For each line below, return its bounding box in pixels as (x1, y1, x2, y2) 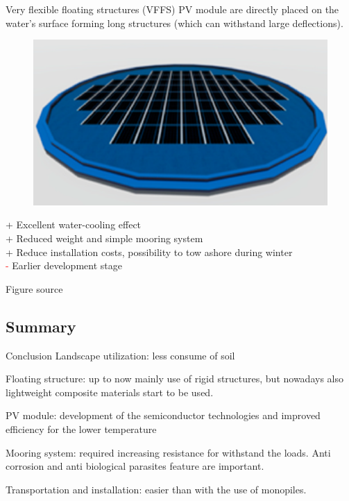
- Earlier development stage (6, 258, 122, 273)
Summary (6, 315, 76, 337)
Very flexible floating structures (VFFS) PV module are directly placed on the (6, 2, 339, 16)
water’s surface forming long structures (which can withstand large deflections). (6, 15, 343, 30)
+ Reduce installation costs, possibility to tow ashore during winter (6, 244, 293, 259)
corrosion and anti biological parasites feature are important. (6, 459, 264, 473)
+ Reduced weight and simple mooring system (6, 231, 203, 246)
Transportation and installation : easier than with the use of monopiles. (6, 482, 307, 496)
